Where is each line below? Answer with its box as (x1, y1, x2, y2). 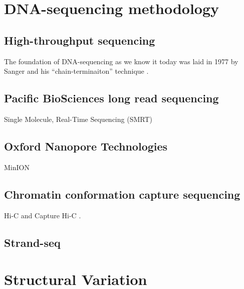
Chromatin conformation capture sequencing (4, 186, 240, 202)
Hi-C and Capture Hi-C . (4, 210, 81, 220)
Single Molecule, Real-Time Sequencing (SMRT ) (4, 113, 152, 124)
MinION (4, 162, 30, 172)
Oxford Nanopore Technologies (4, 138, 168, 154)
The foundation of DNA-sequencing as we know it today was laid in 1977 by (4, 56, 238, 66)
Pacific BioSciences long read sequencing (4, 90, 219, 106)
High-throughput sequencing (4, 32, 155, 48)
